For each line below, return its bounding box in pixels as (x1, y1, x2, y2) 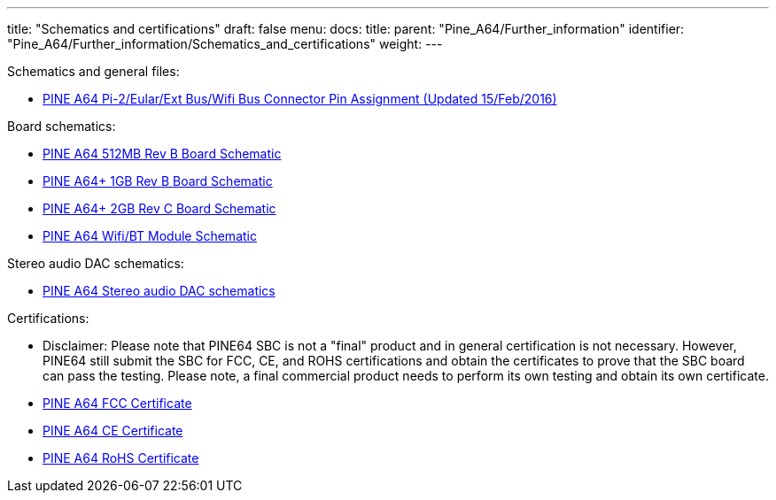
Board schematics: (7, 119, 116, 134)
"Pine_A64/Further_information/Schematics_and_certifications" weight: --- (7, 36, 443, 51)
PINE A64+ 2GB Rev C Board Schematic (43, 201, 276, 216)
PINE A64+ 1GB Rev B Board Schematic (43, 173, 273, 188)
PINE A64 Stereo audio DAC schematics (43, 283, 275, 298)
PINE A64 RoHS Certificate (43, 450, 199, 465)
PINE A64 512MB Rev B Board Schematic (43, 146, 282, 161)
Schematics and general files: (7, 64, 180, 79)
